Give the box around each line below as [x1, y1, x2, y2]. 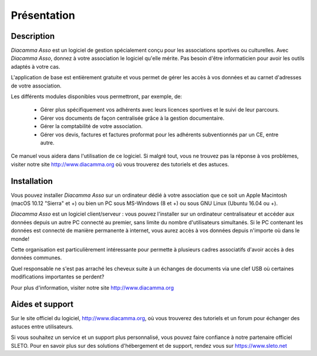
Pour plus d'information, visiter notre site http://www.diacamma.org [11, 284, 174, 291]
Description [11, 31, 55, 41]
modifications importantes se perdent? [11, 273, 104, 280]
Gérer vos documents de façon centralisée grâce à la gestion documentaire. [40, 115, 225, 122]
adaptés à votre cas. [11, 63, 60, 70]
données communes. [11, 254, 62, 261]
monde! [11, 235, 29, 242]
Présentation [11, 9, 76, 22]
